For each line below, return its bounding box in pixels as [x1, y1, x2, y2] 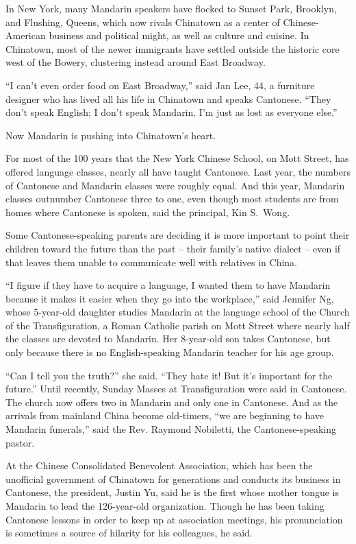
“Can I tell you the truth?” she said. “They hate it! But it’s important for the [5, 368, 333, 382]
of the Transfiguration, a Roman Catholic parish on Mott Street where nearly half [5, 318, 350, 332]
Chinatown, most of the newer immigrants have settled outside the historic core [5, 41, 340, 56]
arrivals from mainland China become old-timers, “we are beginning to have [5, 408, 325, 423]
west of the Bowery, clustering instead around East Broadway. [5, 55, 266, 69]
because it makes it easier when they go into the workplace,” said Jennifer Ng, [5, 291, 334, 305]
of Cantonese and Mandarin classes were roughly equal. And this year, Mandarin [5, 178, 345, 192]
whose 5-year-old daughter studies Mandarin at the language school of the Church [5, 305, 350, 319]
